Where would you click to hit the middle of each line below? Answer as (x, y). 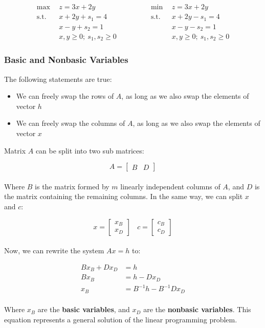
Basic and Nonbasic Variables (66, 60)
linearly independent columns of (170, 186)
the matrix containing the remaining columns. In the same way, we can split (124, 196)
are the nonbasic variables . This (197, 309)
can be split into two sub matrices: (90, 150)
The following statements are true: (58, 79)
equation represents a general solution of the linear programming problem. (121, 319)
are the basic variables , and (84, 309)
